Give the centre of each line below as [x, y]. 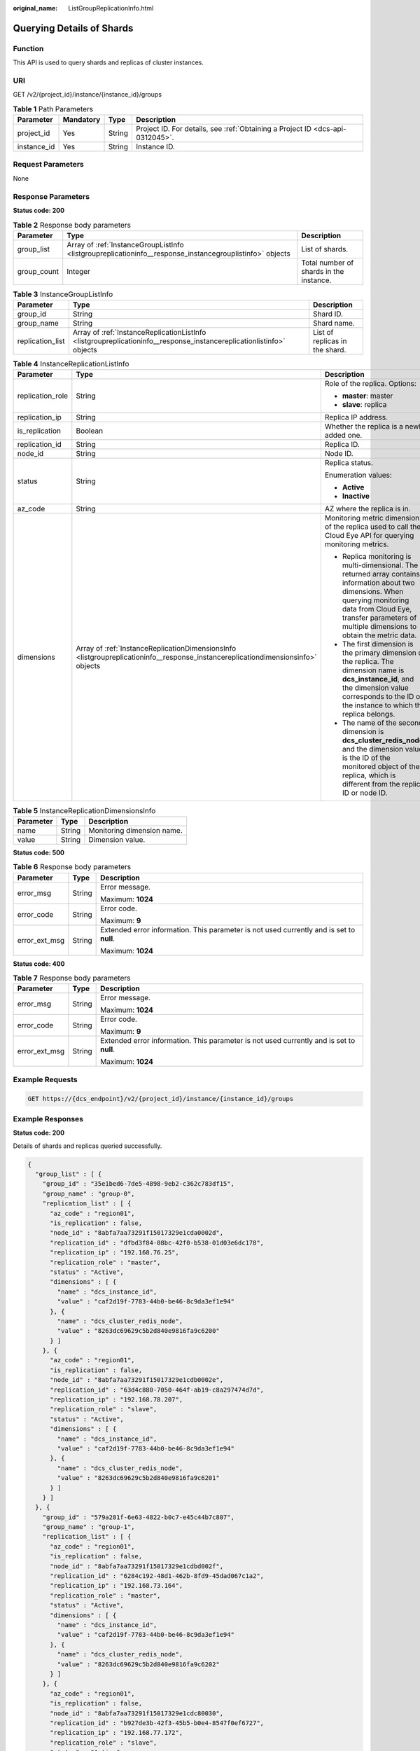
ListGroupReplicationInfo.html [111, 8]
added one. [343, 436]
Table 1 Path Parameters [53, 109]
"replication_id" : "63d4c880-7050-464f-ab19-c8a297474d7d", [157, 1390]
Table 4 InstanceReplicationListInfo [71, 364]
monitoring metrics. [357, 544]
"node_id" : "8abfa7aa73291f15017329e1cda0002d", [137, 1233]
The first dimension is [378, 644]
